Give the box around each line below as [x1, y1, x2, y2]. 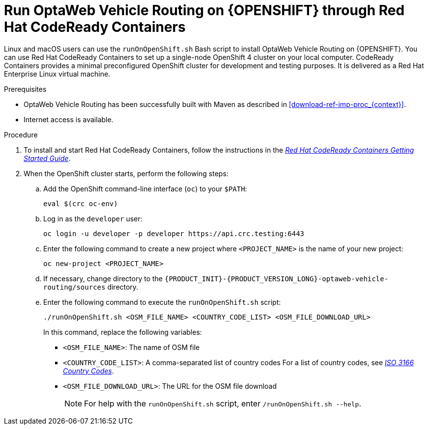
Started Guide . [24, 154, 71, 162]
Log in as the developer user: [43, 214, 143, 223]
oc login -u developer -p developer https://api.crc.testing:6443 [43, 229, 305, 238]
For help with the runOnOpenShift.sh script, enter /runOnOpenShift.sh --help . [84, 398, 361, 408]
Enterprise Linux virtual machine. [4, 69, 111, 78]
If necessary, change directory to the [43, 274, 163, 283]
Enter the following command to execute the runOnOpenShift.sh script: [43, 297, 281, 306]
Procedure [4, 130, 38, 139]
